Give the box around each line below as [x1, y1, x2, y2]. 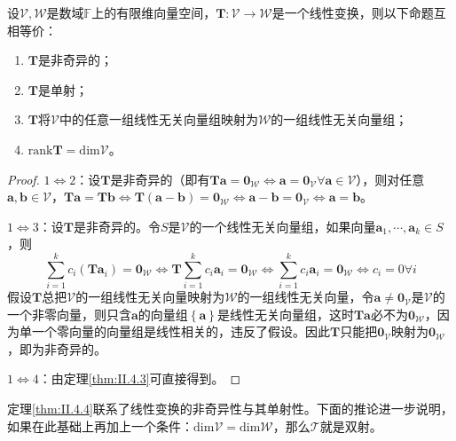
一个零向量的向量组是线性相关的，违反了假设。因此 [31, 322, 330, 341]
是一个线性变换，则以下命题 [271, 4, 434, 21]
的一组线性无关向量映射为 [75, 287, 225, 306]
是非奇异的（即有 [110, 169, 210, 188]
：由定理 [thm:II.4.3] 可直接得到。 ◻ [38, 369, 241, 388]
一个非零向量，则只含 [7, 304, 131, 323]
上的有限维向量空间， [91, 4, 216, 21]
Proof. [7, 169, 40, 188]
